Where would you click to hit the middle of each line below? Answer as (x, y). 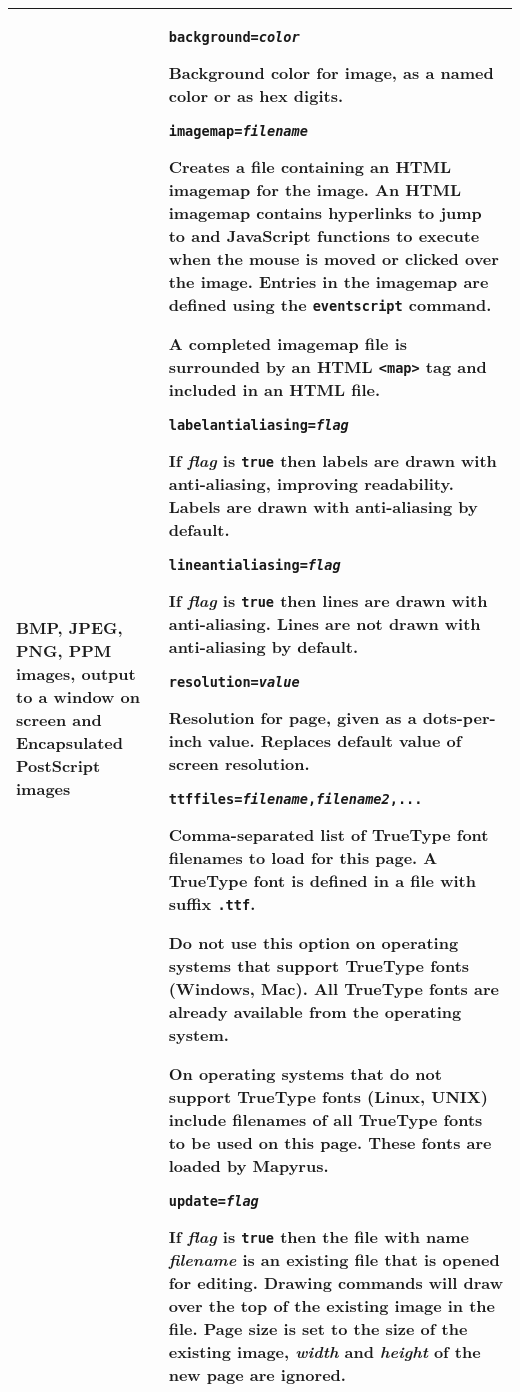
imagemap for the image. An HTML (315, 189)
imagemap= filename (238, 131)
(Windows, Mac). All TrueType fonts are (333, 988)
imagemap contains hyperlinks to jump (325, 212)
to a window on (78, 696)
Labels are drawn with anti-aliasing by (323, 506)
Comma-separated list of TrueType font (328, 834)
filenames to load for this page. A (303, 857)
